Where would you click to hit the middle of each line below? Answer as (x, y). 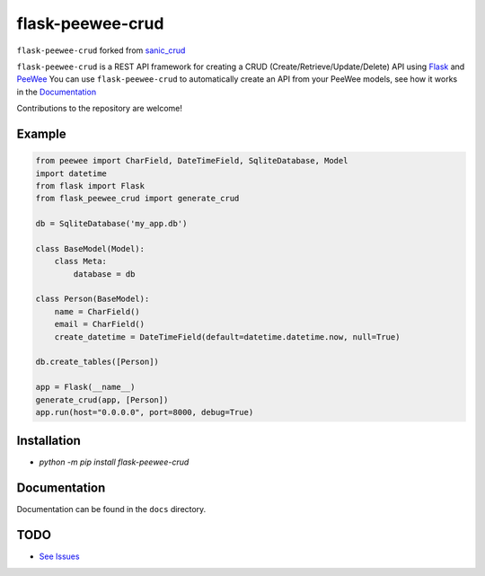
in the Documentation (57, 92)
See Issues (59, 556)
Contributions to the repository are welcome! (100, 109)
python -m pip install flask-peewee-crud (114, 462)
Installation (48, 441)
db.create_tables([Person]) (97, 362)
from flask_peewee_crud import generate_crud (137, 199)
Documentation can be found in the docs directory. (111, 510)
